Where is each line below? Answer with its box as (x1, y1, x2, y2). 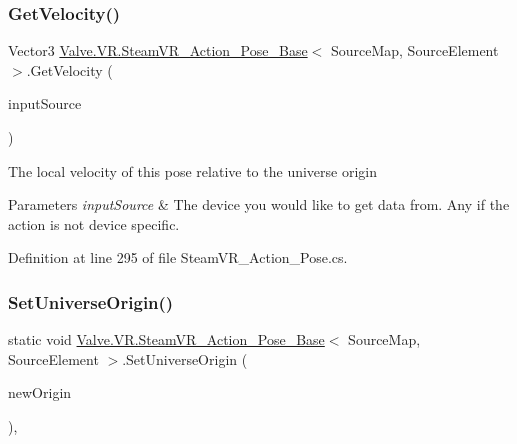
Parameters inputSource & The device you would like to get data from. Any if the (8, 194, 510, 215)
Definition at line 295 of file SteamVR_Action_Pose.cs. (8, 247, 348, 268)
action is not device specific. (8, 213, 180, 234)
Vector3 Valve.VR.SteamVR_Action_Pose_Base (8, 40, 308, 61)
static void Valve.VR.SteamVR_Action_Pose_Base (8, 329, 325, 350)
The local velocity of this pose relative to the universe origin (8, 160, 377, 181)
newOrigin (8, 382, 72, 403)
